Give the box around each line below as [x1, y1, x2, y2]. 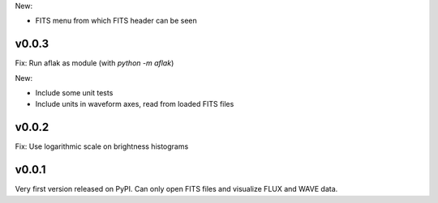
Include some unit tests [35, 88, 114, 98]
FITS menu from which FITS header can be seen [35, 16, 198, 26]
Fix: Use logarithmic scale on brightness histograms [15, 142, 189, 151]
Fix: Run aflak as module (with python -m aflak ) [15, 58, 174, 68]
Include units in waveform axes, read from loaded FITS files [35, 99, 234, 109]
